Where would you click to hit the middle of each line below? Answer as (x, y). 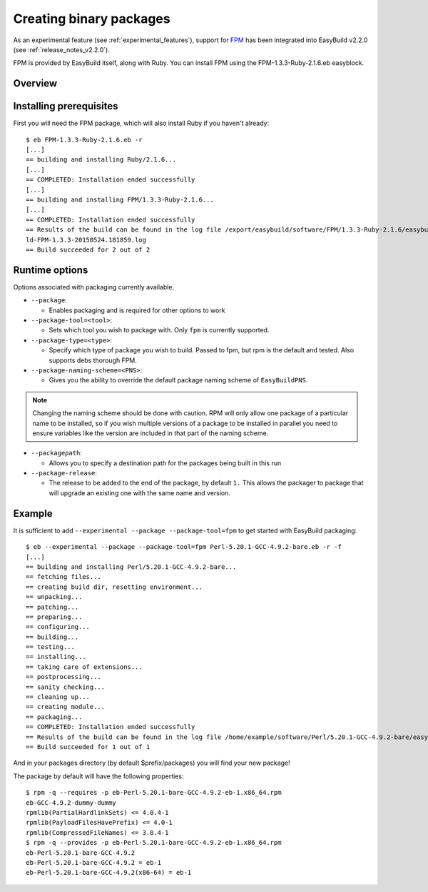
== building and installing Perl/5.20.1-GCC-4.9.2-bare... (131, 567)
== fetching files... (63, 577)
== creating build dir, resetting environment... (114, 587)
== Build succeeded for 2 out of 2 (88, 249)
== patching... (52, 607)
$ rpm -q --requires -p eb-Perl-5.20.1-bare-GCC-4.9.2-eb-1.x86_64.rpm (154, 793)
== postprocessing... (63, 677)
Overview (35, 83)
